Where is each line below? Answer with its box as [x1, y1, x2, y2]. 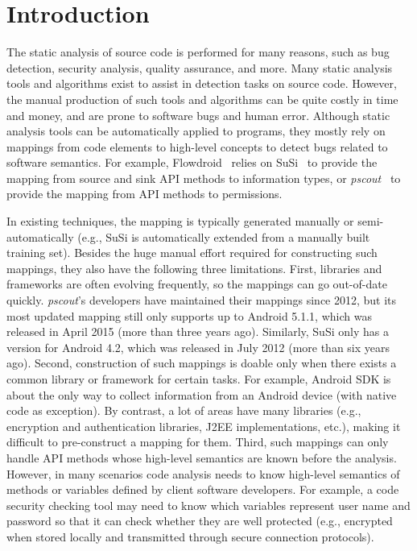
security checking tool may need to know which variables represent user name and [6, 496, 411, 513]
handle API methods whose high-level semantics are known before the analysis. [6, 449, 397, 466]
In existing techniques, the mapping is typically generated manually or [6, 213, 354, 230]
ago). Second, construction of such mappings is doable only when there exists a [6, 354, 397, 371]
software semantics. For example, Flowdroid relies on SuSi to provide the [6, 154, 378, 171]
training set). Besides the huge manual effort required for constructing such [6, 244, 378, 261]
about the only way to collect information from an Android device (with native [6, 386, 397, 403]
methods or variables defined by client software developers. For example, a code [6, 481, 399, 498]
